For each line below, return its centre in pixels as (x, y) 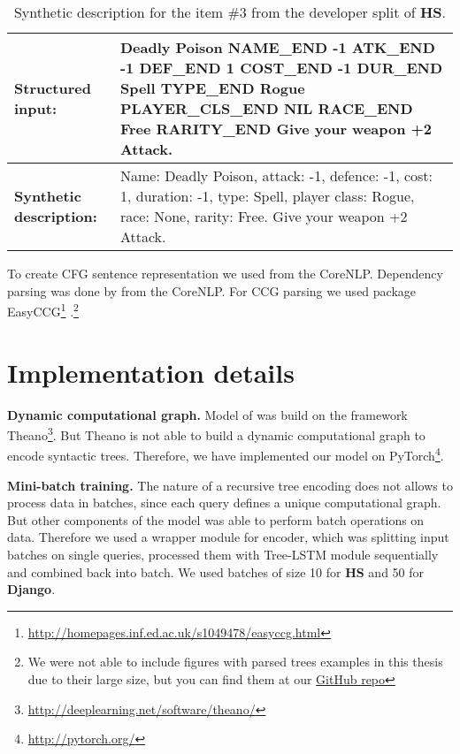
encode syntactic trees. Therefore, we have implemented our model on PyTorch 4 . (226, 454)
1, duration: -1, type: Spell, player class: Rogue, (267, 196)
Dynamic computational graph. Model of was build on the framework (207, 414)
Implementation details (151, 372)
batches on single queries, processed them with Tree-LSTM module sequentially (223, 555)
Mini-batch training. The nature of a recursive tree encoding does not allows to (230, 485)
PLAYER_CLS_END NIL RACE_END (266, 108)
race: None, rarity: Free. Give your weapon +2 (264, 216)
